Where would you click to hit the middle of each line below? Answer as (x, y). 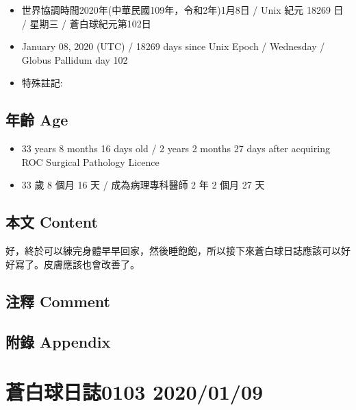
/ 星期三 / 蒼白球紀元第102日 (86, 23)
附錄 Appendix (58, 341)
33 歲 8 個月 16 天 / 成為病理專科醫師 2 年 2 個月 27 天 (143, 185)
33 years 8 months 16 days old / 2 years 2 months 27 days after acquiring (176, 148)
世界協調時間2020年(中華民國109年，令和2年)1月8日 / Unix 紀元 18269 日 (182, 10)
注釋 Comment (58, 301)
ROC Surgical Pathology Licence (90, 161)
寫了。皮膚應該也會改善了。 (77, 264)
